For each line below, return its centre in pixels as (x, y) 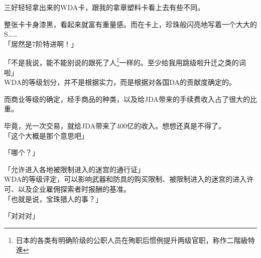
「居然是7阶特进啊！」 (41, 43)
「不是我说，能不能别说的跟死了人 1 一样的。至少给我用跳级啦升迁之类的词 (125, 62)
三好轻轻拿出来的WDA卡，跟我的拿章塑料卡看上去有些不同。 (104, 7)
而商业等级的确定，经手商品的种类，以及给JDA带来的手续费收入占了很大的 (127, 99)
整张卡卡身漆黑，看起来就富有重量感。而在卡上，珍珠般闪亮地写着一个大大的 (130, 24)
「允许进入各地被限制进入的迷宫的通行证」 (74, 169)
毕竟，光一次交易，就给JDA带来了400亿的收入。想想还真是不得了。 (115, 125)
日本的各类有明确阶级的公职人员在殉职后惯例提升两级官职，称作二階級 (132, 240)
